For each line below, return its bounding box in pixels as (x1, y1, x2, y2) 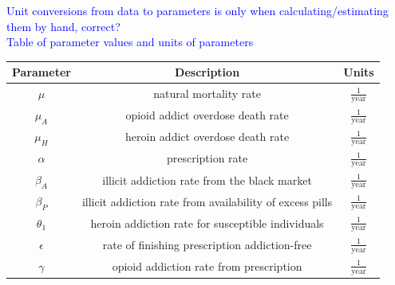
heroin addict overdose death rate (125, 128, 290, 145)
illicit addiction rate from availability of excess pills (81, 193, 333, 209)
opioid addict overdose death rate (125, 107, 289, 123)
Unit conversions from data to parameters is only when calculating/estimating (6, 2, 389, 18)
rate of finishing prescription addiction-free (102, 236, 312, 252)
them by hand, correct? (6, 18, 120, 34)
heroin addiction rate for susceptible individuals (90, 214, 324, 231)
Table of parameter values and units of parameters (6, 33, 254, 50)
